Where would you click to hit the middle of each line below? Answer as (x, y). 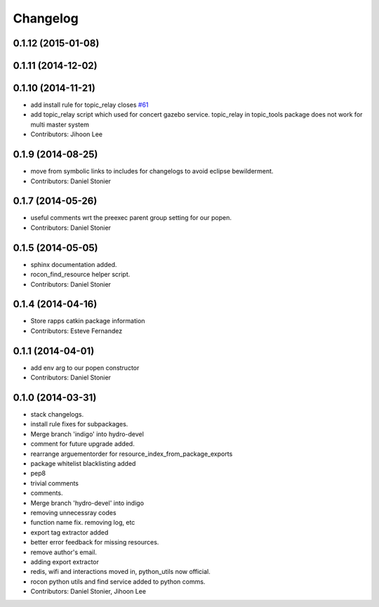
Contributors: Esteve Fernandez (77, 331)
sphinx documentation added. (74, 264)
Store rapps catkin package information (88, 321)
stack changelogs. (57, 415)
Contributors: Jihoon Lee (67, 134)
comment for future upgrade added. (82, 444)
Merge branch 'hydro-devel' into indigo (87, 503)
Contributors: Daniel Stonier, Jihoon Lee (88, 592)
